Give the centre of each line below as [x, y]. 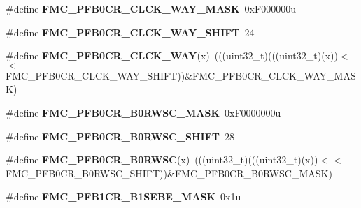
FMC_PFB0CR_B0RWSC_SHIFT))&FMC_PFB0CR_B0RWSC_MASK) [169, 173]
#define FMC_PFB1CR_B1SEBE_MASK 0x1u [123, 196]
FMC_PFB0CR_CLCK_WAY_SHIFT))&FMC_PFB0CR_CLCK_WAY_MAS [181, 75]
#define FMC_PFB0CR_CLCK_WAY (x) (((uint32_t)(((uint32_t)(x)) [172, 55]
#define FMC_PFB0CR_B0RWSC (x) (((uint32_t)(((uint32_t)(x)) [162, 159]
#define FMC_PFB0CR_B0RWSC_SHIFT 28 [120, 136]
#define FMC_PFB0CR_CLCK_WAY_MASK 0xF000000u [151, 8]
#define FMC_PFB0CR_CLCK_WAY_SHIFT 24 [130, 32]
